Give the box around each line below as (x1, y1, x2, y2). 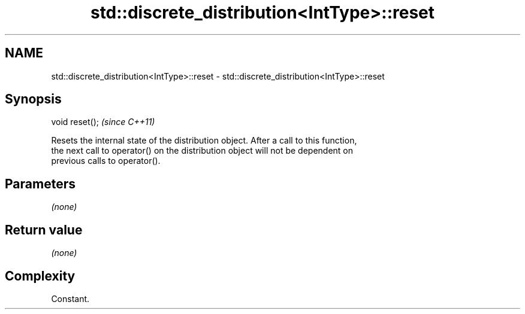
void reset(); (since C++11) (51, 117, 155, 127)
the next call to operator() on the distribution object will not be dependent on (51, 145, 354, 156)
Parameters (5, 176, 76, 191)
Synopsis (5, 92, 62, 107)
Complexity (5, 268, 76, 283)
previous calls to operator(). (51, 156, 161, 166)
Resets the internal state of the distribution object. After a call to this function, (51, 135, 357, 146)
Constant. (51, 293, 90, 304)
